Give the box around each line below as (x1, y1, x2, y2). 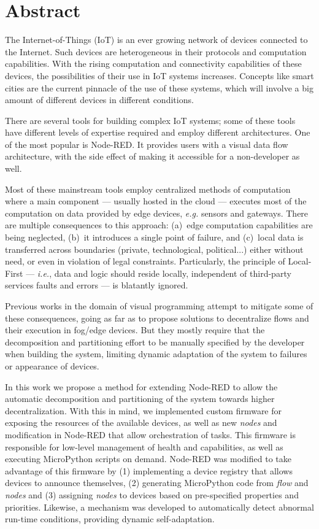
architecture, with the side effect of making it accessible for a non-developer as (5, 150, 300, 163)
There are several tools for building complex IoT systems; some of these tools (5, 114, 296, 126)
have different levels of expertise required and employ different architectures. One (5, 126, 310, 139)
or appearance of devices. (5, 359, 99, 372)
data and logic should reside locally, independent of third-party (54, 266, 291, 279)
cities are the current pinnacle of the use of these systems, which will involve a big (5, 81, 313, 94)
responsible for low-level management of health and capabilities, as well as (5, 440, 283, 453)
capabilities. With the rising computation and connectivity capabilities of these (5, 57, 302, 70)
